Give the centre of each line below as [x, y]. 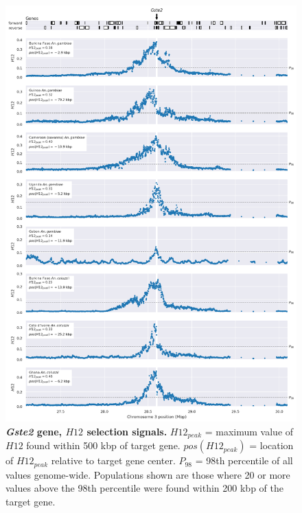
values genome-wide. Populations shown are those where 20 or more [148, 474]
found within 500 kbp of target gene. [103, 445]
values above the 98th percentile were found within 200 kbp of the [144, 488]
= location [271, 445]
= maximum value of [249, 431]
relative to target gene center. [113, 460]
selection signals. [127, 431]
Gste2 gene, [34, 431]
